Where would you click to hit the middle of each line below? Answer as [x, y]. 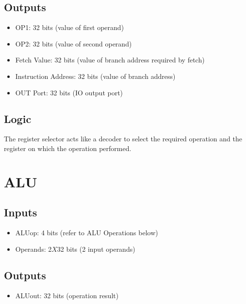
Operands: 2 [33, 249]
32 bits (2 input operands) [96, 249]
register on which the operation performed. [68, 148]
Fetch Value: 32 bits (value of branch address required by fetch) [110, 60]
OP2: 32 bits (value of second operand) [74, 43]
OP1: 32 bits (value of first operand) [70, 27]
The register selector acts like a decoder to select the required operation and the [123, 139]
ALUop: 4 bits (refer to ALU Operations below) [87, 233]
